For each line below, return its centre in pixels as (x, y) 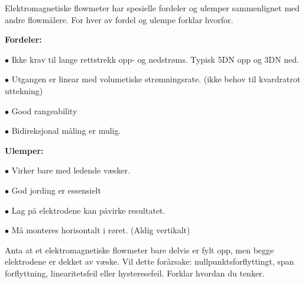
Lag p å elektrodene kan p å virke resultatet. (88, 210)
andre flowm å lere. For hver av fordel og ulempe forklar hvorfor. (119, 19)
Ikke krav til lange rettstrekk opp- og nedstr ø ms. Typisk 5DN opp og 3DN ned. (155, 59)
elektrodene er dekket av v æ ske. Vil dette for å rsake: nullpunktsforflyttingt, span (150, 261)
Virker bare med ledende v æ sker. (71, 170)
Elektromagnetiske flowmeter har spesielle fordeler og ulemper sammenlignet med (152, 8)
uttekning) (24, 90)
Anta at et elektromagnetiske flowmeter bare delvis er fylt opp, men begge (139, 250)
